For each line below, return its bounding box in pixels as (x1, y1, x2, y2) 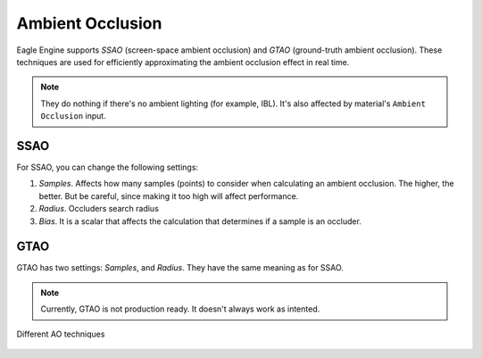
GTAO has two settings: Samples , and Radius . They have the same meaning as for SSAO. (16, 262, 344, 273)
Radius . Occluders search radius (38, 204, 160, 214)
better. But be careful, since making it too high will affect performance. (38, 190, 299, 201)
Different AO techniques (16, 329, 105, 339)
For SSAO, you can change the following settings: (16, 162, 199, 173)
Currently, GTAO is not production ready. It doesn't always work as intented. (40, 304, 320, 314)
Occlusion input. (40, 111, 106, 121)
